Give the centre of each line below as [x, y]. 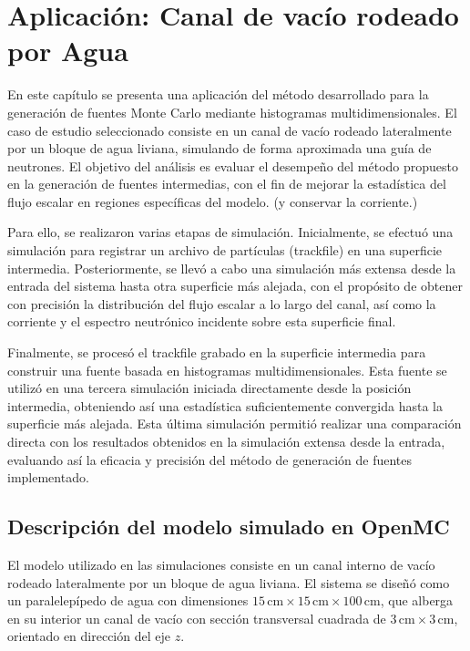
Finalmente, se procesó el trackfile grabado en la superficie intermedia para [217, 352]
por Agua [68, 51]
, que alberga [417, 600]
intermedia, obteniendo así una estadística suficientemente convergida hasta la [225, 405]
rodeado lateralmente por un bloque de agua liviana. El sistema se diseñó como [229, 582]
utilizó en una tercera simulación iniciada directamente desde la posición [209, 388]
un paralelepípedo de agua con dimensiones [128, 600]
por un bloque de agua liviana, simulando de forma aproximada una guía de [220, 148]
